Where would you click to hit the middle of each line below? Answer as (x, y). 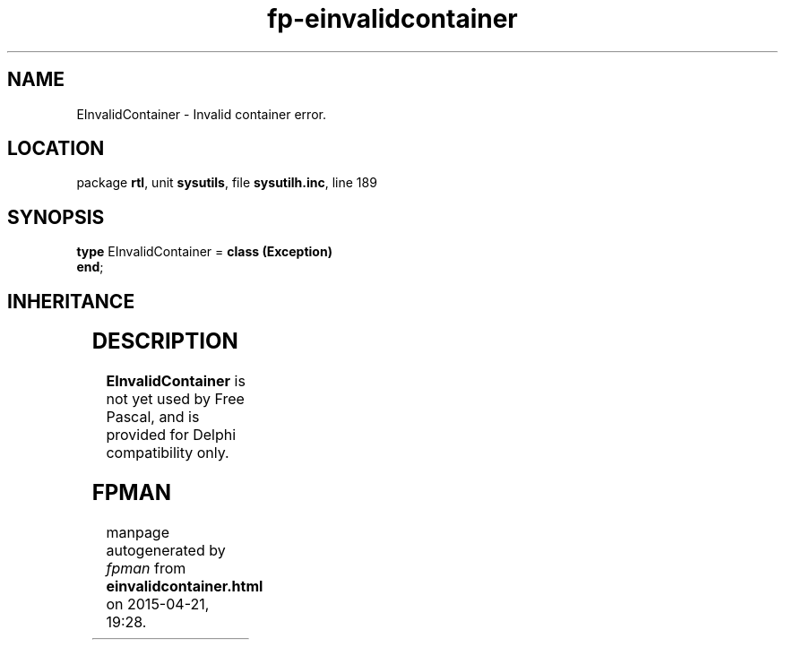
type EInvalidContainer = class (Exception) (204, 252)
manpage (138, 532)
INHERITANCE (71, 301)
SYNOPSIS (56, 217)
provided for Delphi (171, 435)
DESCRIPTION (165, 341)
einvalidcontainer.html (185, 586)
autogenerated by (166, 550)
